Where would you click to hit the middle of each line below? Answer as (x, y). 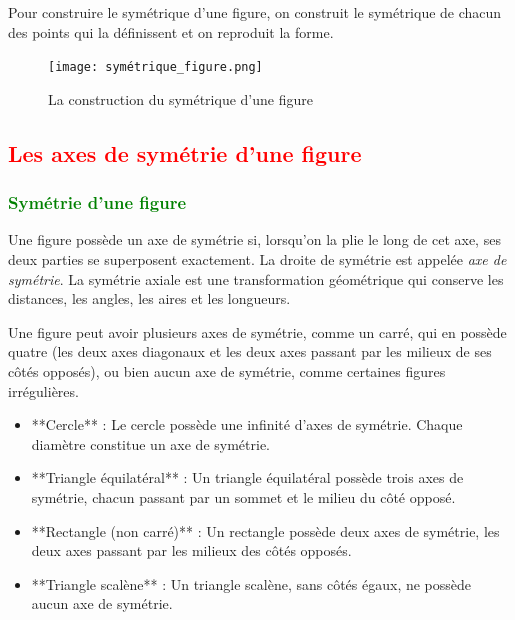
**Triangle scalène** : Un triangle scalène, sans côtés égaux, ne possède (251, 583)
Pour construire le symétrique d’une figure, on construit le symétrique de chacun (255, 12)
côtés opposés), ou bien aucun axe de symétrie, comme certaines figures (227, 371)
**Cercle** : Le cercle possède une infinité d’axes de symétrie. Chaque (247, 424)
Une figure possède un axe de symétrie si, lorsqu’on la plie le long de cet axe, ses (254, 239)
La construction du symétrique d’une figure (180, 98)
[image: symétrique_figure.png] (155, 67)
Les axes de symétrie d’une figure (185, 152)
